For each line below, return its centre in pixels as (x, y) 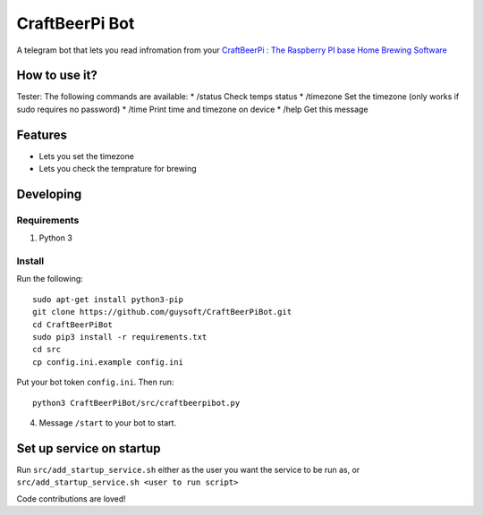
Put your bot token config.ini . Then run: (95, 382)
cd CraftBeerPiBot (73, 325)
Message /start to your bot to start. (108, 422)
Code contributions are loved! (72, 498)
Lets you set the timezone (86, 156)
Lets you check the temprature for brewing (118, 169)
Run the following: (50, 279)
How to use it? (57, 76)
